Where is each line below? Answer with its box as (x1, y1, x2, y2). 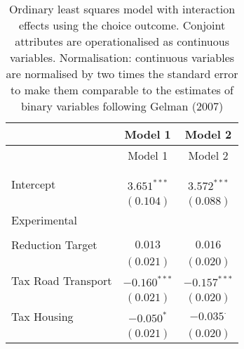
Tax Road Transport (11, 272, 112, 288)
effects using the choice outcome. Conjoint (18, 17, 226, 33)
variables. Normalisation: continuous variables (10, 49, 235, 65)
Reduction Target (11, 236, 97, 253)
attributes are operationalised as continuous (15, 33, 229, 49)
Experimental (11, 212, 78, 228)
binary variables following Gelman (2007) (20, 98, 224, 114)
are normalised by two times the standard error (6, 65, 238, 82)
